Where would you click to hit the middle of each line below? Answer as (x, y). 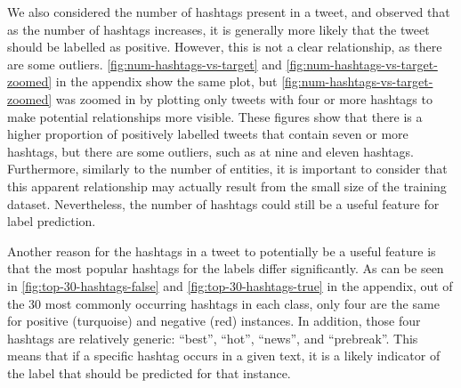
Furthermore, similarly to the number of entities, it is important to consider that (227, 169)
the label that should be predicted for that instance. (149, 372)
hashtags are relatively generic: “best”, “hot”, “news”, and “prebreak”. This (213, 338)
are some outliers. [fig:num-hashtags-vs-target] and (145, 64)
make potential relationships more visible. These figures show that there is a (215, 116)
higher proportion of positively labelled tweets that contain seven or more (208, 134)
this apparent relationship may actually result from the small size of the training (227, 186)
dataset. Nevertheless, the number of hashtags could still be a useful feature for (223, 203)
